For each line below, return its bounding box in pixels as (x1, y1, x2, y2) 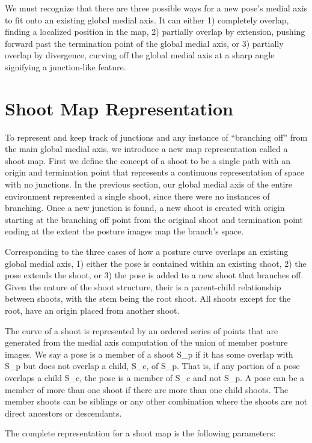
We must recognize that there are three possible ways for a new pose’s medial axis (5, 2, 308, 14)
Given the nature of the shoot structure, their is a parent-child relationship (5, 280, 281, 293)
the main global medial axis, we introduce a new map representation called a (5, 142, 288, 155)
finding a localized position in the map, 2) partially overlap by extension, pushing (5, 25, 305, 38)
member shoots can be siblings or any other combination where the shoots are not (5, 395, 308, 408)
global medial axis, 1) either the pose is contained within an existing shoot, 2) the (5, 257, 307, 269)
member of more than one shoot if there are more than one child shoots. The (5, 383, 289, 396)
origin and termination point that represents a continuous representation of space (5, 166, 305, 179)
